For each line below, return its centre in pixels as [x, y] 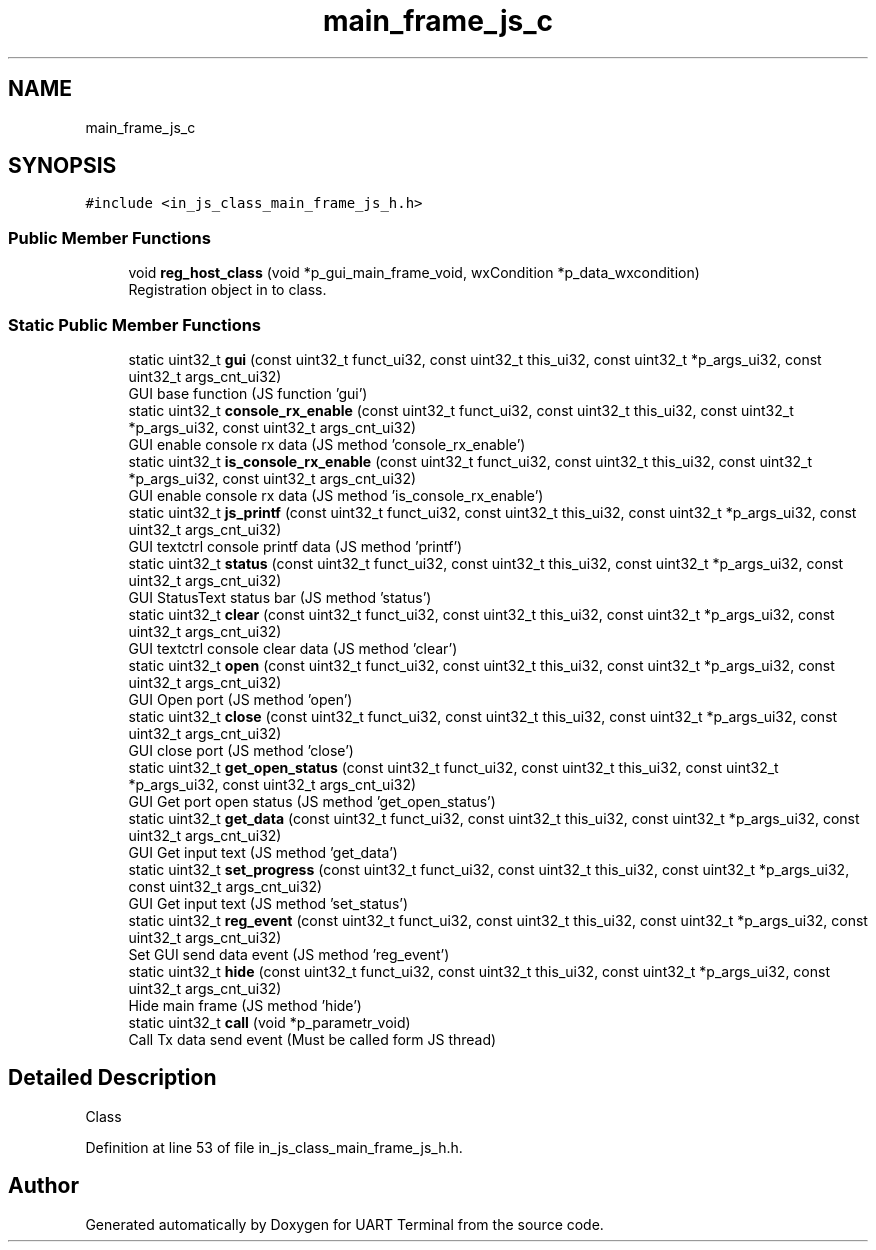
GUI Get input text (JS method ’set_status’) [268, 903]
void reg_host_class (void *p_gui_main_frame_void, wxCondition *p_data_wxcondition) [414, 273]
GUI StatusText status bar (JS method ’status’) [280, 597]
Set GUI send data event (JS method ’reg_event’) [289, 954]
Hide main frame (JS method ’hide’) [245, 1005]
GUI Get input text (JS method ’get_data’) [263, 852]
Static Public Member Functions [135, 324]
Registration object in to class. [227, 290]
